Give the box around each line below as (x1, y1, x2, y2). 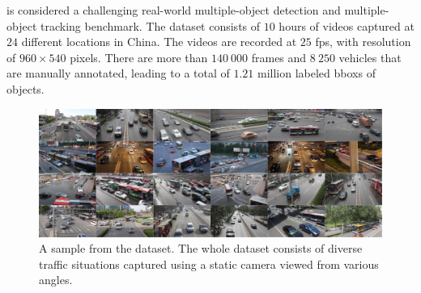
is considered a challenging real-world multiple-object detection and (6, 2, 341, 18)
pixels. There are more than (70, 48, 208, 65)
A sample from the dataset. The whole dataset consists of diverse (39, 240, 363, 257)
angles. (39, 271, 73, 288)
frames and (251, 48, 307, 65)
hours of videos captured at (279, 17, 415, 34)
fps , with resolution (315, 33, 411, 50)
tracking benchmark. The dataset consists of (40, 17, 261, 34)
